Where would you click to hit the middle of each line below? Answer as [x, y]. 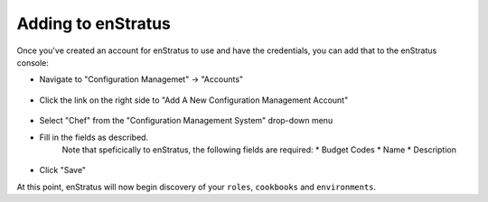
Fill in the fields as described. [94, 137]
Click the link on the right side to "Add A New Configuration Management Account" [194, 100]
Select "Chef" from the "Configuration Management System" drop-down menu [186, 121]
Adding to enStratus [94, 23]
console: [33, 62]
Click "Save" [62, 170]
